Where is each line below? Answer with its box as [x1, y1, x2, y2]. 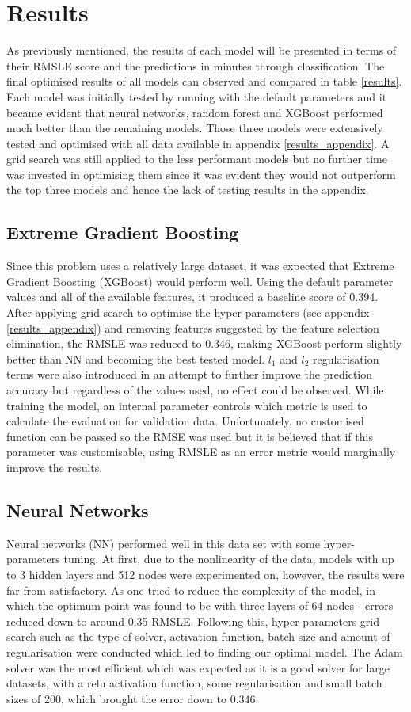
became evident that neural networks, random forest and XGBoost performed [6, 104, 383, 120]
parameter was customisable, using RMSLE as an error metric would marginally [6, 444, 396, 460]
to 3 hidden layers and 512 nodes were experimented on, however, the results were [6, 565, 405, 582]
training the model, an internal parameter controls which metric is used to [6, 397, 367, 413]
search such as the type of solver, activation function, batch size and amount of [6, 628, 390, 645]
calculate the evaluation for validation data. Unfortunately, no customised [6, 413, 364, 429]
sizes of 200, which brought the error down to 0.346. [6, 690, 259, 706]
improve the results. [6, 459, 103, 475]
